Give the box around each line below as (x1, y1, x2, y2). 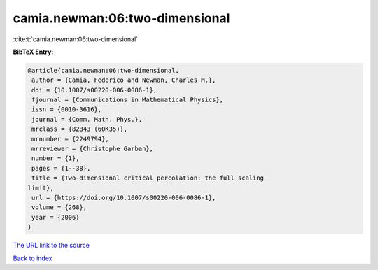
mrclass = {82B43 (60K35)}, (31, 125, 128, 133)
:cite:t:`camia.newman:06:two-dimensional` (13, 35, 139, 43)
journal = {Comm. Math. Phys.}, (31, 115, 143, 123)
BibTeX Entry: (13, 48, 54, 56)
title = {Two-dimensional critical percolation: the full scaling (31, 174, 265, 182)
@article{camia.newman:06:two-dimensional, (27, 66, 180, 74)
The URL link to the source (13, 241, 90, 250)
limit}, (27, 184, 54, 192)
